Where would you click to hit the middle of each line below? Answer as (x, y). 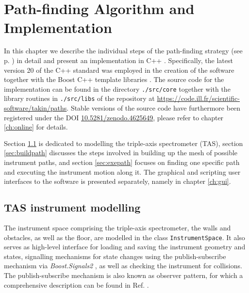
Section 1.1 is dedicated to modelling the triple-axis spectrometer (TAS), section (124, 143)
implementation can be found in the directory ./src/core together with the (117, 89)
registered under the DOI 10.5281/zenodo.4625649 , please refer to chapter (114, 117)
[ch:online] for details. (36, 127)
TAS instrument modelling (72, 207)
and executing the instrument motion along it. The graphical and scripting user (122, 171)
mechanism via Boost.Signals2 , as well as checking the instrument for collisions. (123, 266)
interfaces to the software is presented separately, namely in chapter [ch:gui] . (117, 181)
